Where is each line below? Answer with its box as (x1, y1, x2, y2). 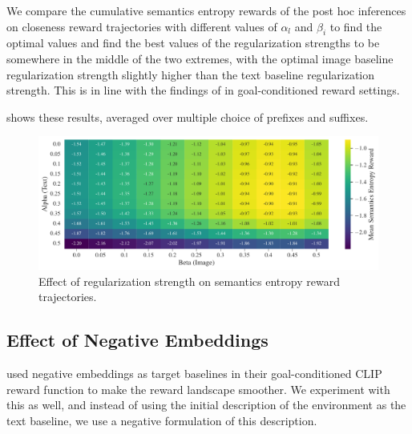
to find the (329, 18, 382, 34)
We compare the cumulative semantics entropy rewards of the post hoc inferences (6, 2, 406, 18)
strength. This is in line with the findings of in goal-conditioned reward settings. (6, 82, 400, 98)
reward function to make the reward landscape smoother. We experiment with (6, 380, 390, 397)
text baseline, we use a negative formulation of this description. (6, 412, 317, 428)
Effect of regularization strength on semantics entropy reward (38, 272, 340, 289)
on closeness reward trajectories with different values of (6, 18, 277, 34)
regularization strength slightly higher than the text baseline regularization (6, 66, 375, 82)
